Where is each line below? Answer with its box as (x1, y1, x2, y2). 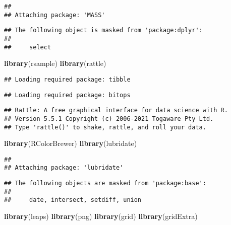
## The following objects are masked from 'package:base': (4, 180, 206, 187)
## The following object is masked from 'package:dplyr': (4, 27, 203, 34)
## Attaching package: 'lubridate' (4, 164, 124, 172)
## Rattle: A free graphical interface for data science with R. (4, 107, 228, 114)
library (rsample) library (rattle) (4, 58, 106, 68)
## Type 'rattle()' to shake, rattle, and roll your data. (4, 123, 206, 131)
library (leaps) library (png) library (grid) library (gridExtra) (4, 211, 198, 221)
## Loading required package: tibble (4, 76, 131, 83)
